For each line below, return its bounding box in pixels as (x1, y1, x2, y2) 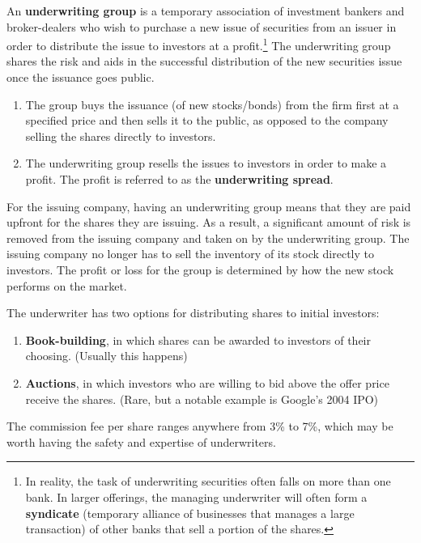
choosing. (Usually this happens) (25, 347, 188, 364)
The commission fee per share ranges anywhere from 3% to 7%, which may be (6, 418, 393, 435)
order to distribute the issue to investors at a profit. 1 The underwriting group (6, 35, 391, 53)
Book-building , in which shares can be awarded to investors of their (25, 331, 371, 348)
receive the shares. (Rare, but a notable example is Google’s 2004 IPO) (25, 390, 379, 407)
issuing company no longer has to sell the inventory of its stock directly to (6, 245, 375, 262)
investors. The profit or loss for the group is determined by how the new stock (6, 261, 394, 278)
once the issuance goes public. (6, 69, 155, 86)
